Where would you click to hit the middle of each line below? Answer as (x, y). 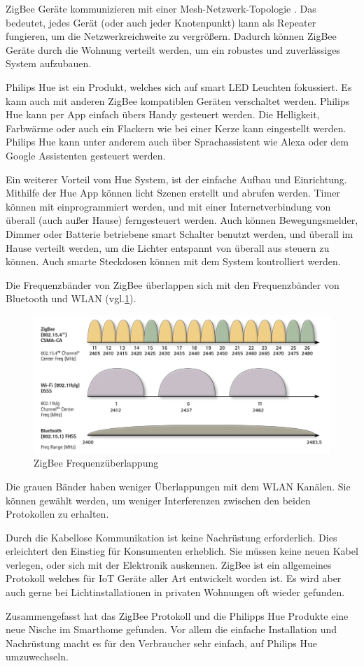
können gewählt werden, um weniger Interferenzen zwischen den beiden (158, 500)
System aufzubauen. (49, 63)
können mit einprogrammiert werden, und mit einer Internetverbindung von (168, 206)
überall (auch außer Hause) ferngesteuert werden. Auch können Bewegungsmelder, (182, 220)
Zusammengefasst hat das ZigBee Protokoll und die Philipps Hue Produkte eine (177, 615)
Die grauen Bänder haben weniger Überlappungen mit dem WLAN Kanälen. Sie (178, 486)
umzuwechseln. (37, 657)
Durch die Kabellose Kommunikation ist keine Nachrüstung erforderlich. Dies (171, 537)
